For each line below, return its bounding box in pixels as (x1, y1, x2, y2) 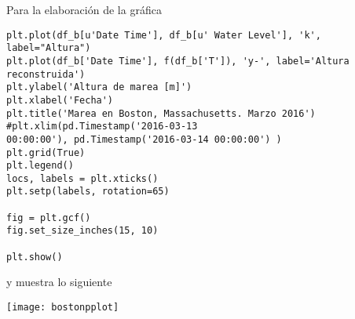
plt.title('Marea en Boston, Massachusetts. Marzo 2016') (6, 107, 316, 119)
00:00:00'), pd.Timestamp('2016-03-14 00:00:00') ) (6, 133, 282, 145)
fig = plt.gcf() (6, 212, 91, 223)
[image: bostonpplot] (6, 302, 119, 313)
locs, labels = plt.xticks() (6, 172, 159, 184)
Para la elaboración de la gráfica (6, 2, 162, 17)
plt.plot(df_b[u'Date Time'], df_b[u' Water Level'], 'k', (6, 29, 321, 41)
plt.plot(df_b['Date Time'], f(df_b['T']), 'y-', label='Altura (6, 55, 350, 67)
